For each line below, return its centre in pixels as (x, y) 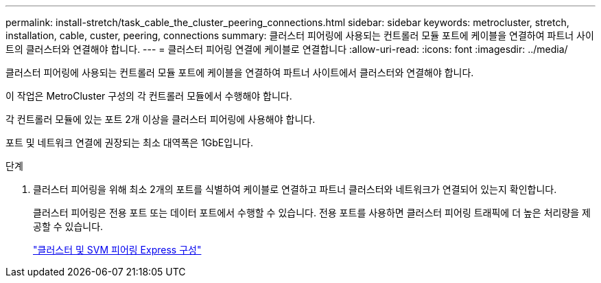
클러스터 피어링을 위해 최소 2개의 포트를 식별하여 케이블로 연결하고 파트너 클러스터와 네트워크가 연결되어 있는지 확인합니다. (295, 189)
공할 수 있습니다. (68, 226)
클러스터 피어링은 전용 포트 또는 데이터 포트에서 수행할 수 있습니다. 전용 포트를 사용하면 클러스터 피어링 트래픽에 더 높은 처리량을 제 (312, 213)
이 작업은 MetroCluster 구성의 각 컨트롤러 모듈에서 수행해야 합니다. (149, 96)
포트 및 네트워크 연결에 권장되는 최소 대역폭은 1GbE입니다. (129, 143)
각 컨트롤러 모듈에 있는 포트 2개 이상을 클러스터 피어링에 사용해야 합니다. (161, 119)
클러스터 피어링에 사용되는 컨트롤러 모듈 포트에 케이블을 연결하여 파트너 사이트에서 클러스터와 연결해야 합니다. (240, 72)
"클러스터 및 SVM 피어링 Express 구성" (117, 250)
